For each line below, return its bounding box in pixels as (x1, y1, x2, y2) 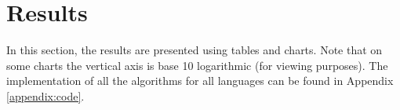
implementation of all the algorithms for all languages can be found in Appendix (6, 72, 394, 89)
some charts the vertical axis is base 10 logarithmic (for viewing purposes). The (6, 57, 388, 73)
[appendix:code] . (6, 87, 85, 104)
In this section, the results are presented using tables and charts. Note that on (6, 42, 383, 58)
